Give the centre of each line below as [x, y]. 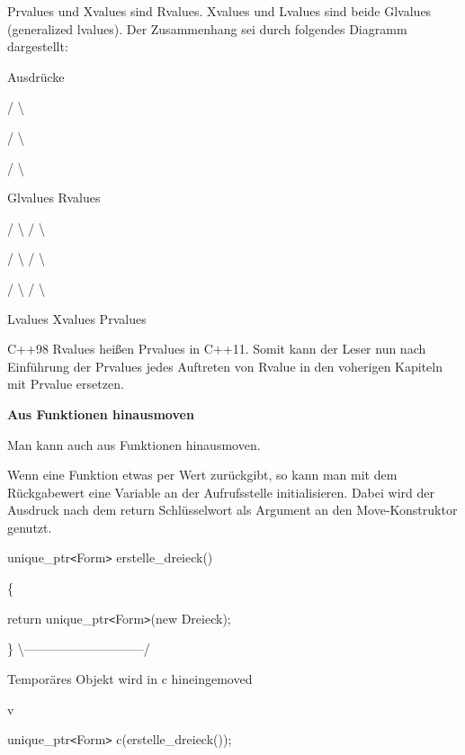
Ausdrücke [36, 76]
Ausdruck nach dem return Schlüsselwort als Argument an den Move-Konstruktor [232, 510]
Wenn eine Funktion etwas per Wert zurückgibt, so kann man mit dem [202, 475]
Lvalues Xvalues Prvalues [77, 318]
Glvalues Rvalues [54, 198]
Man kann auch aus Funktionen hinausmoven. [134, 444]
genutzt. [30, 527]
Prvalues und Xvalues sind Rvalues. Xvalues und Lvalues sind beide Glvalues [219, 11]
